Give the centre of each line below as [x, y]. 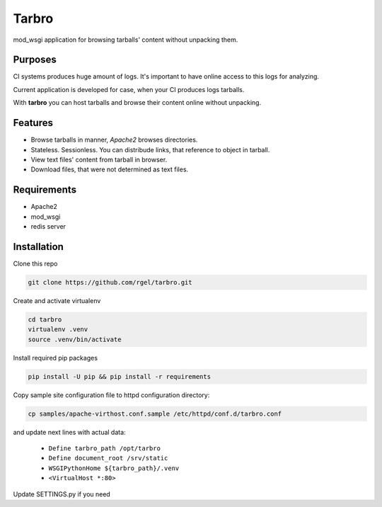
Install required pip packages [56, 358]
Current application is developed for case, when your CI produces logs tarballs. [129, 89]
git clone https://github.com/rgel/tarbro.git [110, 282]
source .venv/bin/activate [75, 339]
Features [33, 123]
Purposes [35, 60]
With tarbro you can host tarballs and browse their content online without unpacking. [137, 103]
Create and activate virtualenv [57, 300]
